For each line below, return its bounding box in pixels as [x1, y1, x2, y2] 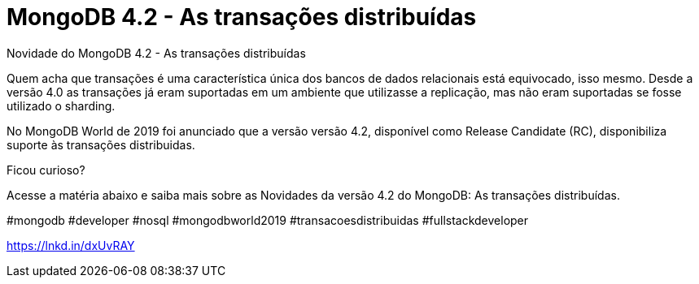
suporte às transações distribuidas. [7, 137, 195, 152]
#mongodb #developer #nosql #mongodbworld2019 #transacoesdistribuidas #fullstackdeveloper [7, 213, 529, 227]
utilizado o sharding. [7, 98, 116, 113]
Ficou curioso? [7, 162, 85, 177]
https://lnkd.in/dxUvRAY [7, 238, 135, 252]
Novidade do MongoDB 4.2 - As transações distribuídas [7, 45, 306, 60]
